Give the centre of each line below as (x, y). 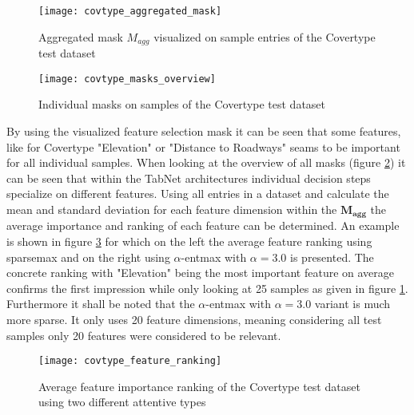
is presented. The (332, 257)
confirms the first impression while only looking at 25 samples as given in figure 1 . (207, 288)
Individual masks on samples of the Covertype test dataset (182, 104)
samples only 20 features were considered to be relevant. (144, 335)
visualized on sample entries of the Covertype (265, 36)
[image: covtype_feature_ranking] (130, 361)
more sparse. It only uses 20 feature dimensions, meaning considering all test (194, 319)
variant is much (352, 304)
